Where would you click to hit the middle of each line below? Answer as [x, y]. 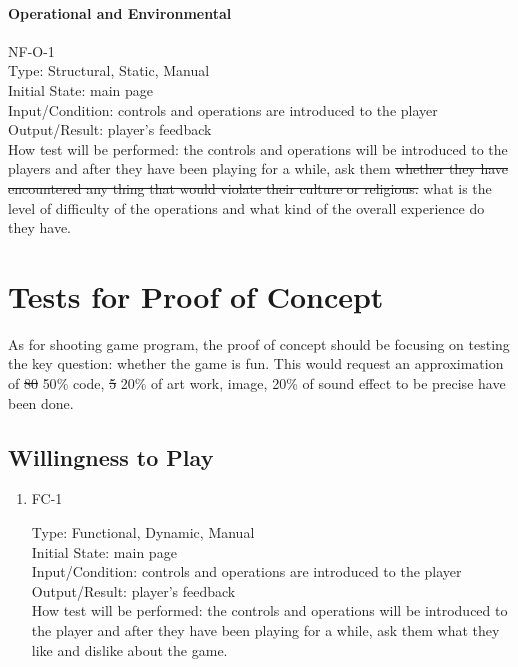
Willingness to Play [111, 456]
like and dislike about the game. [129, 649]
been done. [41, 402]
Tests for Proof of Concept [196, 295]
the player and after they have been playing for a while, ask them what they [265, 630]
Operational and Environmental [120, 12]
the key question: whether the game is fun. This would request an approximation [256, 363]
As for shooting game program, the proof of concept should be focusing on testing [259, 343]
